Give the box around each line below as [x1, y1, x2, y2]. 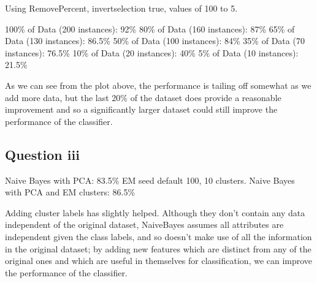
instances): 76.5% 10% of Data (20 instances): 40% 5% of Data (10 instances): [5, 46, 299, 59]
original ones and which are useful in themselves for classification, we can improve [5, 254, 313, 267]
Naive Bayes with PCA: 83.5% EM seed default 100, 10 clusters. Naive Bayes [5, 173, 295, 186]
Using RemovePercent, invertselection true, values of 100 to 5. [5, 2, 238, 14]
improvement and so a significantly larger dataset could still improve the [5, 103, 278, 116]
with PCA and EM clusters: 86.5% [5, 186, 136, 198]
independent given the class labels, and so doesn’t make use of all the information [5, 230, 312, 243]
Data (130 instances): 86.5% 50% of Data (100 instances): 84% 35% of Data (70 [5, 34, 305, 47]
